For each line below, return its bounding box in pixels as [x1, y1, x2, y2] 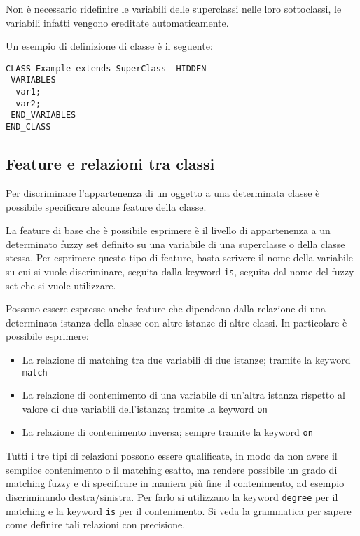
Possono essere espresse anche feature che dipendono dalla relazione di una [6, 301, 326, 316]
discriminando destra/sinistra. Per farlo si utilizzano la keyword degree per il [6, 489, 338, 504]
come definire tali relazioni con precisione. [6, 517, 186, 532]
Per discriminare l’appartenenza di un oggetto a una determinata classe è [6, 185, 320, 200]
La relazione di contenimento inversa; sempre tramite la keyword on [22, 425, 313, 439]
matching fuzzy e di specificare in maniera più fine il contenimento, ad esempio [6, 476, 345, 490]
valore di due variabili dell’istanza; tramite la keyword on [22, 401, 268, 415]
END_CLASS [6, 122, 51, 132]
